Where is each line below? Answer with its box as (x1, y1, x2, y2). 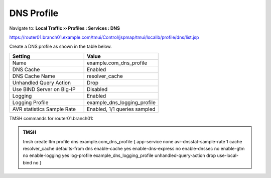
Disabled (86, 85, 108, 93)
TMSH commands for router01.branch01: (9, 115, 94, 121)
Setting (12, 53, 30, 60)
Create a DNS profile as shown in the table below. (9, 43, 112, 50)
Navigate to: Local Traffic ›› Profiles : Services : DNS (9, 25, 120, 31)
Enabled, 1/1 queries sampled (86, 106, 156, 113)
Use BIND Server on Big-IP (12, 85, 76, 93)
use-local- (217, 152, 239, 158)
